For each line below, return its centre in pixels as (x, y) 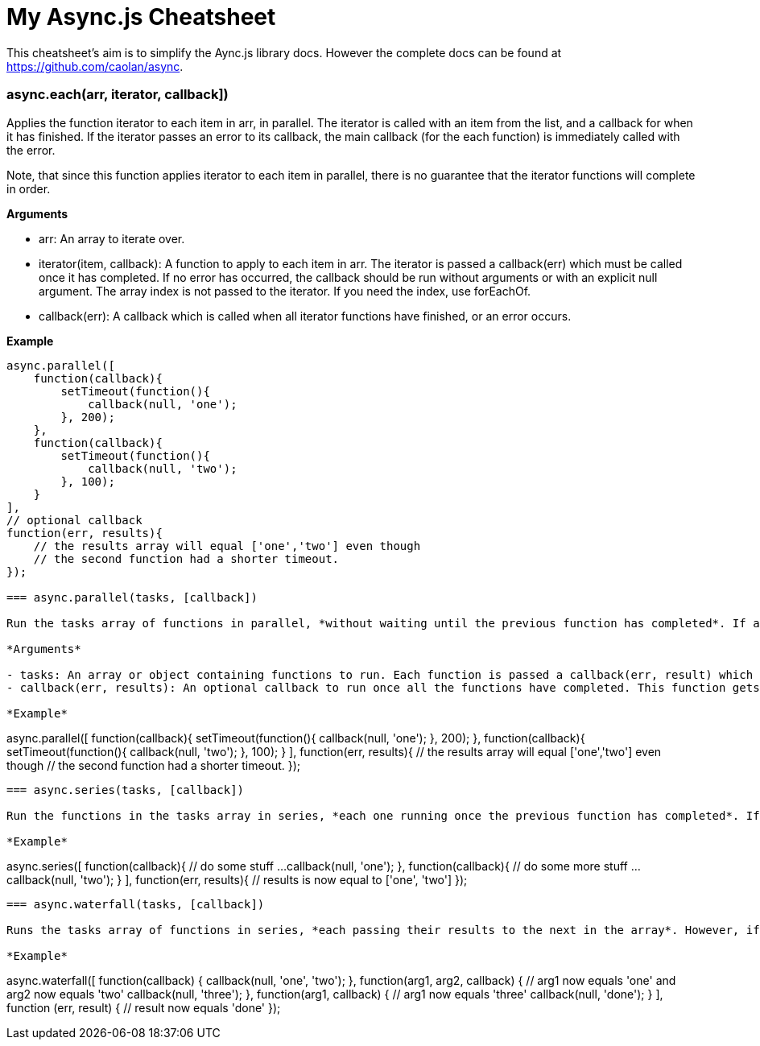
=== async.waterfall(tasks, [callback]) (136, 904)
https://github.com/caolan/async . (95, 66)
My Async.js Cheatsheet (141, 17)
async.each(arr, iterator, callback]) (118, 95)
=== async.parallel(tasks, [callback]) (132, 597)
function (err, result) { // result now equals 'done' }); (144, 1007)
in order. (29, 188)
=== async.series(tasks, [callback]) (126, 790)
